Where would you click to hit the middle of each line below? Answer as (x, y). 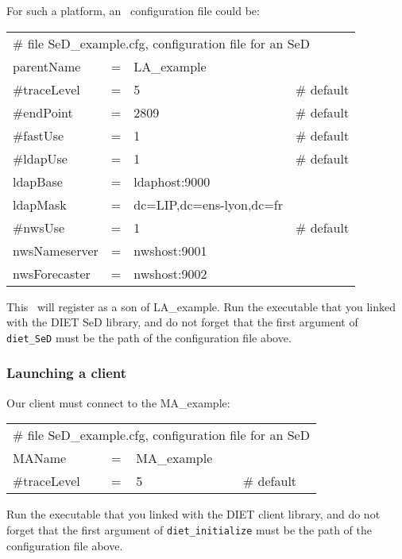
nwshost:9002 (170, 273)
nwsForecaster (52, 273)
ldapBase (38, 181)
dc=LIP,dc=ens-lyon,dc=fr (208, 204)
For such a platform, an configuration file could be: (133, 10)
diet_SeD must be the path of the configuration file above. (149, 337)
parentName (47, 66)
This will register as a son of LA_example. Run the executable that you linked (201, 306)
